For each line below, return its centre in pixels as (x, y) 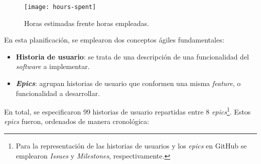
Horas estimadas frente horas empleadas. (87, 23)
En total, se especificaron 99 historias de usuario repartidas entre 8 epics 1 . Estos (127, 111)
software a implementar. (53, 66)
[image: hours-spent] (60, 7)
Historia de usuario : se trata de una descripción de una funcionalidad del (132, 56)
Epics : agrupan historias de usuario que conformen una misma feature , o (128, 83)
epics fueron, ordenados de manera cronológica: (77, 121)
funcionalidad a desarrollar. (58, 93)
